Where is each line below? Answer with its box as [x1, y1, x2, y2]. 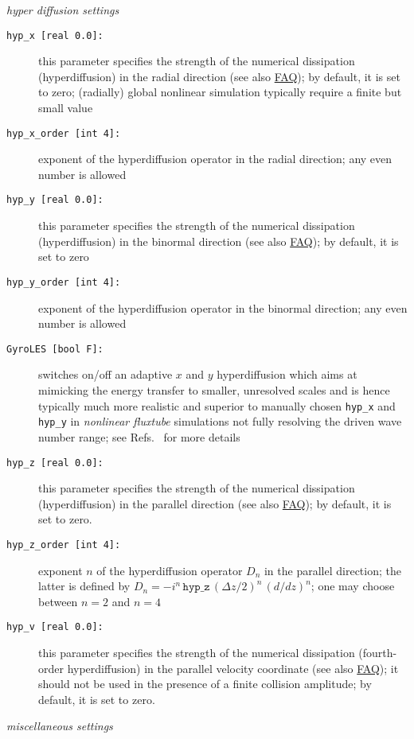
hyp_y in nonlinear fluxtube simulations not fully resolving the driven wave [38, 413, 402, 430]
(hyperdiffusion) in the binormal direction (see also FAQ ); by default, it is [38, 232, 399, 249]
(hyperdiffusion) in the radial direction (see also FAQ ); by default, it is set [38, 68, 400, 84]
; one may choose [310, 578, 395, 594]
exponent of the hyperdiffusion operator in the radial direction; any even [38, 150, 393, 167]
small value [38, 99, 93, 116]
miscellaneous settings [6, 718, 113, 734]
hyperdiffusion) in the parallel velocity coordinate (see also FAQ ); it [67, 659, 399, 676]
